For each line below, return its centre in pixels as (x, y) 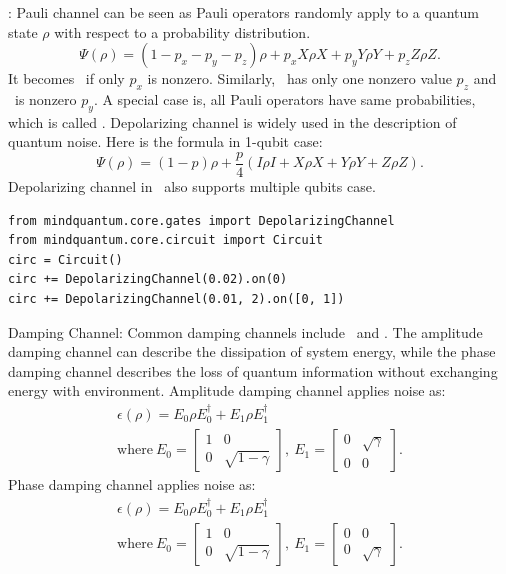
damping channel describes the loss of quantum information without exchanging (253, 370)
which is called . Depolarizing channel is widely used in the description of (232, 121)
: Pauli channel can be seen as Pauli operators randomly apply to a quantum (243, 12)
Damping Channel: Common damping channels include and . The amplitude (245, 331)
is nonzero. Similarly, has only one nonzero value (299, 78)
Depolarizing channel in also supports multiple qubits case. (192, 186)
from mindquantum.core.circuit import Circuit (165, 240)
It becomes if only (66, 78)
